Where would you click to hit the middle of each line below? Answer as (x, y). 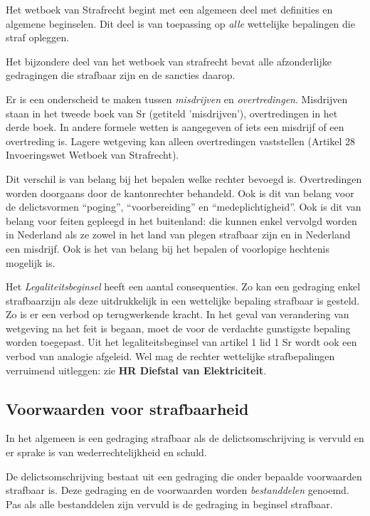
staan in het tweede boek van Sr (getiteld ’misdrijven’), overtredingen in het (172, 113)
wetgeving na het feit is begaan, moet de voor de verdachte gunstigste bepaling (178, 328)
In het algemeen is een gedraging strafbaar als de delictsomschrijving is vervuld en (185, 438)
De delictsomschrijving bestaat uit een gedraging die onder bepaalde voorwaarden (184, 476)
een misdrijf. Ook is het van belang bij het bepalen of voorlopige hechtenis (168, 248)
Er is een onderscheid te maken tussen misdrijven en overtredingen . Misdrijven (177, 99)
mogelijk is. (31, 262)
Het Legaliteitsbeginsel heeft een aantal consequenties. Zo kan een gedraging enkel (183, 286)
